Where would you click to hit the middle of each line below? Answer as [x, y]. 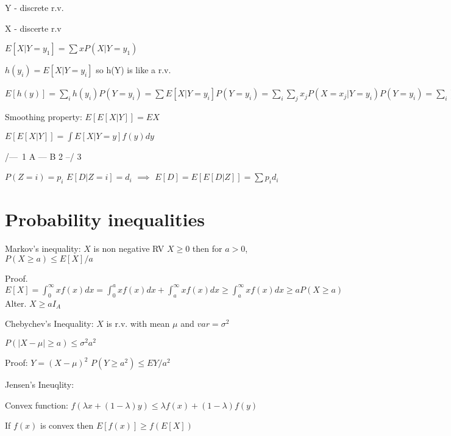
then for [207, 248]
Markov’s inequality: [43, 248]
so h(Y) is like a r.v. [133, 70]
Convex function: [37, 405]
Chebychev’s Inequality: [49, 323]
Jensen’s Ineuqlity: [40, 384]
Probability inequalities [105, 219]
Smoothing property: [44, 117]
